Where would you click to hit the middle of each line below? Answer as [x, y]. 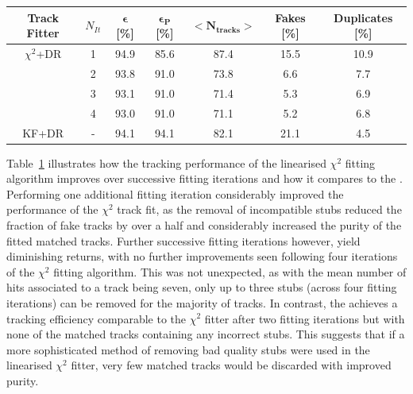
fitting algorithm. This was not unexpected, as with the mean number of [230, 271]
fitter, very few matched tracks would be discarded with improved [231, 365]
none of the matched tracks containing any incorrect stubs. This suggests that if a [206, 334]
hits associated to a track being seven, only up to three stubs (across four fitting [202, 287]
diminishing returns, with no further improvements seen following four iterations [202, 256]
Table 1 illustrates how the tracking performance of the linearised [166, 162]
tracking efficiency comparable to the [96, 318]
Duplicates [363, 17]
